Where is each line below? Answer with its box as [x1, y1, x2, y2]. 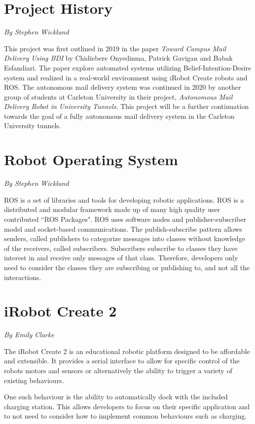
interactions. [4, 272, 41, 282]
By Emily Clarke [4, 329, 54, 340]
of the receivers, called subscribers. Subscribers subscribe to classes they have [4, 243, 238, 253]
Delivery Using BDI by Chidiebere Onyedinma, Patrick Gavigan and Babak [4, 53, 233, 63]
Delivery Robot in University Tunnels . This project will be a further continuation [4, 101, 249, 111]
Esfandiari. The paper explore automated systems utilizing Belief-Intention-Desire [4, 62, 252, 72]
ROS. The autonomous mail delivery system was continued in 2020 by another [4, 82, 241, 92]
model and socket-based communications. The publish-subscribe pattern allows [4, 223, 242, 234]
